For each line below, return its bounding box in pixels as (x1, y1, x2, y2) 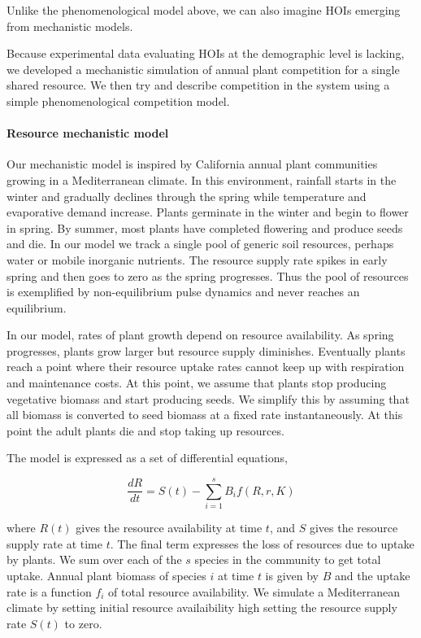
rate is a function (7, 583, 92, 600)
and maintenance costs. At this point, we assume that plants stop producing (7, 374, 387, 391)
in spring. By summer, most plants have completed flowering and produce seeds (7, 219, 403, 236)
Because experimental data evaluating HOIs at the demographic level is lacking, (7, 45, 405, 62)
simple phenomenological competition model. (7, 92, 230, 109)
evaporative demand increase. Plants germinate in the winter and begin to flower (7, 203, 409, 221)
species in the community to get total (194, 551, 381, 568)
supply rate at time (7, 535, 102, 552)
